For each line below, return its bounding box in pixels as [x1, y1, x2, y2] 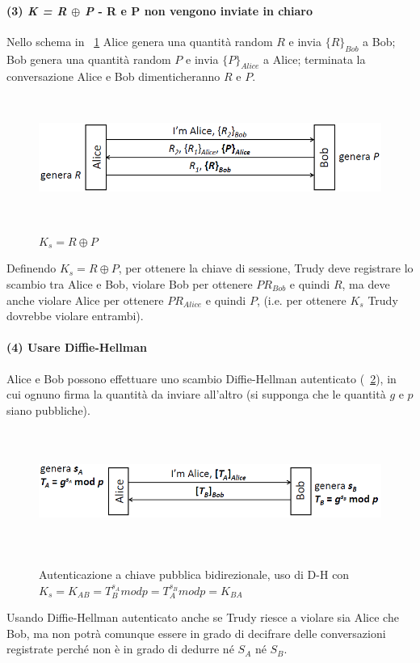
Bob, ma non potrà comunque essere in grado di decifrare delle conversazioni [6, 624, 386, 641]
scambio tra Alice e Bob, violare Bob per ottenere [6, 275, 253, 292]
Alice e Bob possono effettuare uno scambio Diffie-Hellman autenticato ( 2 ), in [6, 370, 397, 386]
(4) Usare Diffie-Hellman [6, 339, 147, 356]
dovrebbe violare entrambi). [6, 307, 144, 324]
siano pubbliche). [6, 401, 90, 418]
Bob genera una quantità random [6, 50, 171, 67]
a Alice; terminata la [263, 50, 366, 67]
